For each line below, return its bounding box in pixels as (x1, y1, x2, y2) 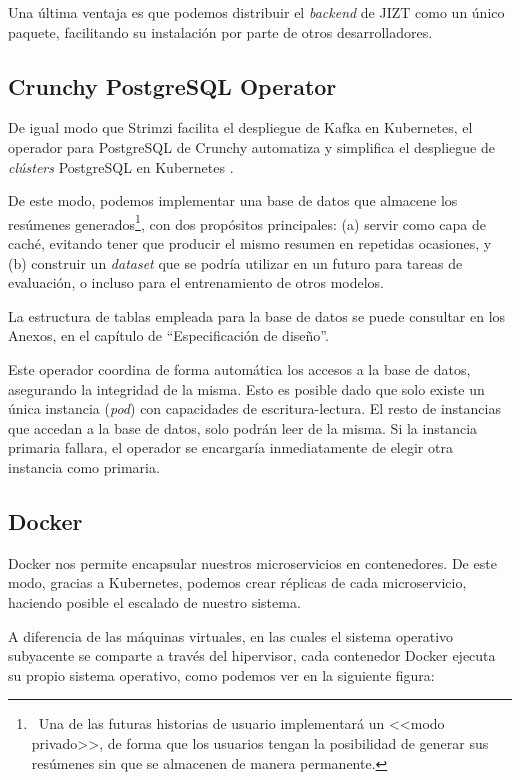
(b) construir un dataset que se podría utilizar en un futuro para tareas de (8, 252, 463, 273)
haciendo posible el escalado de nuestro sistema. (8, 591, 301, 612)
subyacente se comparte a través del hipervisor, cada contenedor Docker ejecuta (8, 645, 496, 666)
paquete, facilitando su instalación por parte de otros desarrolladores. (8, 21, 433, 42)
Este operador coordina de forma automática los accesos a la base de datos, (8, 358, 471, 379)
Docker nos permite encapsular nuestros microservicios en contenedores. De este (8, 552, 497, 573)
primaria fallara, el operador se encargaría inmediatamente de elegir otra (8, 437, 453, 458)
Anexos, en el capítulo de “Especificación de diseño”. (8, 325, 329, 346)
